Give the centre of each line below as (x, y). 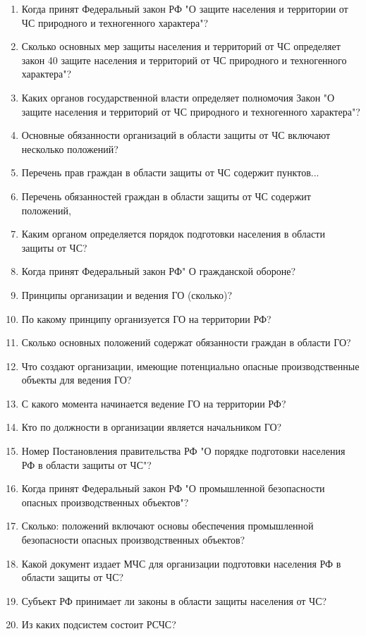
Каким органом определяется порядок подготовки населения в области (173, 234)
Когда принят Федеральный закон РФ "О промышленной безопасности (173, 488)
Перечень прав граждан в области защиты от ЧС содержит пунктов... (170, 172)
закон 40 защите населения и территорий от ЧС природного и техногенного (184, 60)
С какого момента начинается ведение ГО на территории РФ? (154, 403)
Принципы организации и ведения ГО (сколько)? (127, 294)
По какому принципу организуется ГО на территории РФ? (146, 318)
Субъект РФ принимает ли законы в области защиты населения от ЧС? (174, 600)
